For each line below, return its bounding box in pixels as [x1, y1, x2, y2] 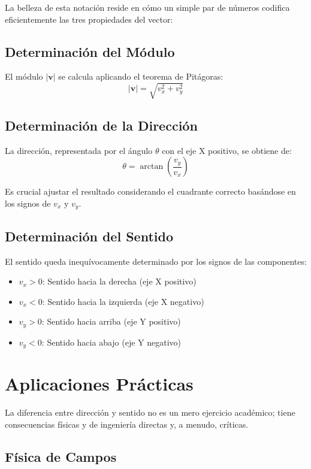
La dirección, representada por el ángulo [5, 144, 153, 156]
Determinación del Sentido [5, 226, 173, 245]
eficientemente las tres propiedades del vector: [5, 13, 173, 25]
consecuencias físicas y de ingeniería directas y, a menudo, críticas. [5, 417, 249, 430]
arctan [140, 162, 164, 171]
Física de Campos [5, 447, 117, 465]
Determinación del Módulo [5, 42, 175, 60]
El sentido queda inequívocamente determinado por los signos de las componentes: [5, 255, 307, 267]
